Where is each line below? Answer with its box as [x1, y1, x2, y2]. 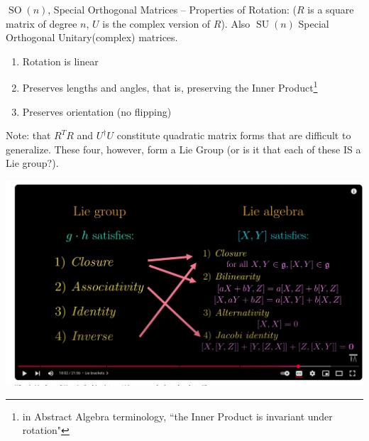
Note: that [6, 128, 51, 143]
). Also [221, 16, 250, 31]
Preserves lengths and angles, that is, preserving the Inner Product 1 [22, 78, 318, 95]
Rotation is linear [22, 53, 99, 68]
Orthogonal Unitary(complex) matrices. [6, 30, 178, 45]
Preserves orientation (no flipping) [22, 104, 172, 119]
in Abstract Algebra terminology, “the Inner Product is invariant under [22, 408, 333, 423]
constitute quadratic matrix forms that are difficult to [116, 128, 351, 143]
